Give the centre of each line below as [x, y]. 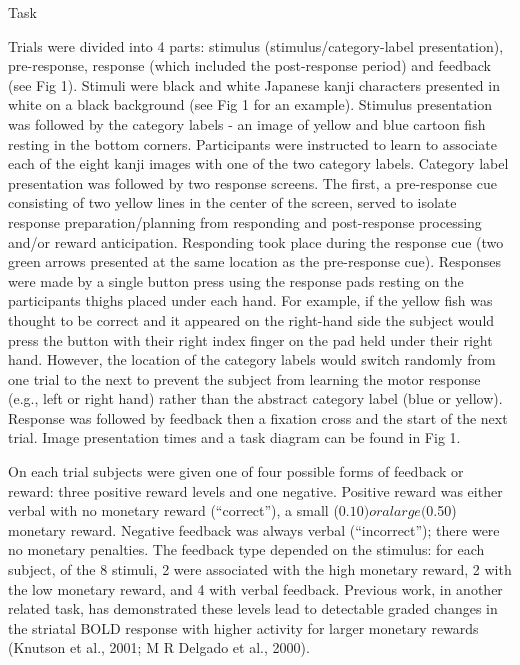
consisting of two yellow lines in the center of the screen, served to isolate [232, 202]
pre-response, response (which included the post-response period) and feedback [249, 65]
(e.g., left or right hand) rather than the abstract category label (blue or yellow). [255, 398]
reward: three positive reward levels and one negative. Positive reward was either [255, 490]
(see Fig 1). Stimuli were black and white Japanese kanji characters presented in [254, 84]
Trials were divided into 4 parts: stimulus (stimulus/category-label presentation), [256, 45]
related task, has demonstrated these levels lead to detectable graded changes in [253, 608]
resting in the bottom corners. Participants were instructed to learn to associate [252, 143]
